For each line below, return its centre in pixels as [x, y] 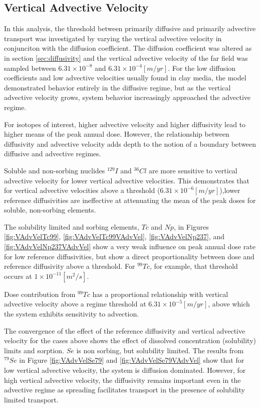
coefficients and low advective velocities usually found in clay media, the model [125, 78]
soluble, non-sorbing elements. [50, 210]
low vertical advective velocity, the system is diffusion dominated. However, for [125, 370]
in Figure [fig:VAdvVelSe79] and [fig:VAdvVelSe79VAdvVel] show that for [132, 360]
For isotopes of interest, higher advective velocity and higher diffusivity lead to [125, 124]
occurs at [18, 276]
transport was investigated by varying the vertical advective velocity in [113, 38]
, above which [229, 304]
